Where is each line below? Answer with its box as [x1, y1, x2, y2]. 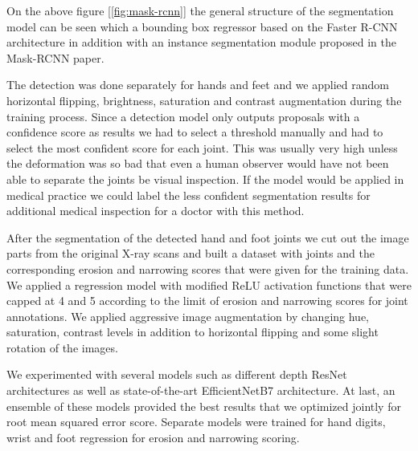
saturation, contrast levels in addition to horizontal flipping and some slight [6, 323, 379, 340]
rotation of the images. [6, 339, 118, 356]
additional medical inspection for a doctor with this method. [6, 202, 305, 219]
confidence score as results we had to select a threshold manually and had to [6, 124, 383, 140]
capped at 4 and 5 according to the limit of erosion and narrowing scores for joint [6, 292, 408, 309]
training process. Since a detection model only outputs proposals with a [6, 108, 360, 124]
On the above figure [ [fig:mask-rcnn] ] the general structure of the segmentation [6, 2, 394, 18]
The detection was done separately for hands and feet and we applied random [6, 76, 389, 93]
